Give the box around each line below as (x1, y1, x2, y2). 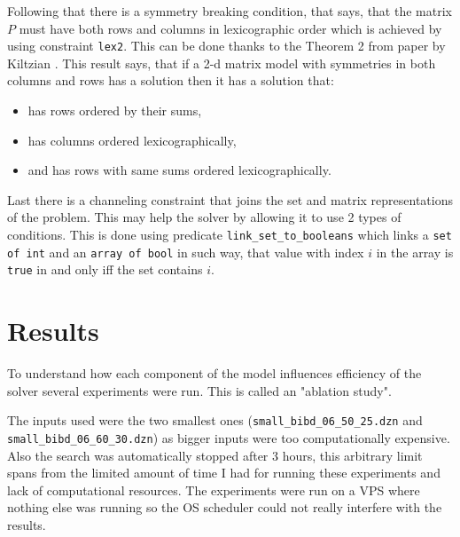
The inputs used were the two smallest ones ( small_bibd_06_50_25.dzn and (7, 411, 423, 430)
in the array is (376, 242, 454, 261)
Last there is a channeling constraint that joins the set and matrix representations (7, 190, 453, 209)
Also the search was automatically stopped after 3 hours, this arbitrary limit (7, 446, 423, 464)
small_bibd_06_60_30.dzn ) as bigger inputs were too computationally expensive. (7, 428, 450, 446)
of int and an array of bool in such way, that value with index (7, 242, 364, 261)
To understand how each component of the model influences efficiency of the (7, 364, 422, 383)
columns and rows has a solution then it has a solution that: (7, 71, 334, 90)
